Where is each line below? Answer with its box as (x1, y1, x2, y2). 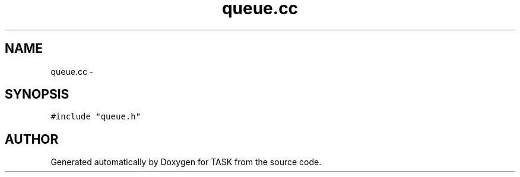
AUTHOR (5, 131, 59, 147)
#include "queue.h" (50, 112, 141, 122)
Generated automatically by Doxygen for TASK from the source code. (50, 157, 322, 167)
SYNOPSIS (5, 87, 69, 102)
